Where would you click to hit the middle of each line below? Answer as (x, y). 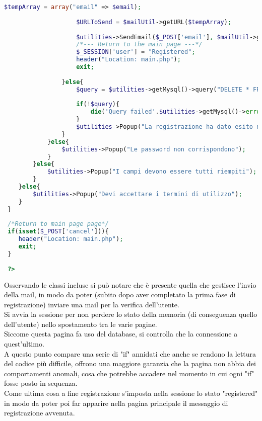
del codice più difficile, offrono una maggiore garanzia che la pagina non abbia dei (130, 363)
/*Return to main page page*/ (58, 224)
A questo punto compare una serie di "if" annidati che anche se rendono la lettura (130, 353)
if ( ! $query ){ (98, 104)
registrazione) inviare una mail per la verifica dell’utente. (92, 304)
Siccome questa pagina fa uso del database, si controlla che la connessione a (121, 334)
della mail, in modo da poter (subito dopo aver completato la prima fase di (120, 294)
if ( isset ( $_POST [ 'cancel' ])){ (58, 232)
